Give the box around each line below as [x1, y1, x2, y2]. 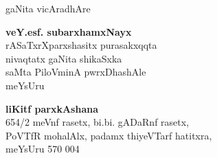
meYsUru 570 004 [5, 142, 80, 156]
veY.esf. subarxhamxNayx [5, 24, 132, 38]
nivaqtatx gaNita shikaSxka [5, 51, 122, 65]
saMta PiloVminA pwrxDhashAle [5, 65, 146, 79]
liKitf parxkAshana [5, 101, 99, 115]
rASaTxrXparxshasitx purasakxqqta [5, 38, 157, 52]
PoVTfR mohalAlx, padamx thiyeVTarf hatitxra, [5, 128, 212, 142]
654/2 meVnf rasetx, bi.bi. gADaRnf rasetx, [5, 115, 190, 129]
